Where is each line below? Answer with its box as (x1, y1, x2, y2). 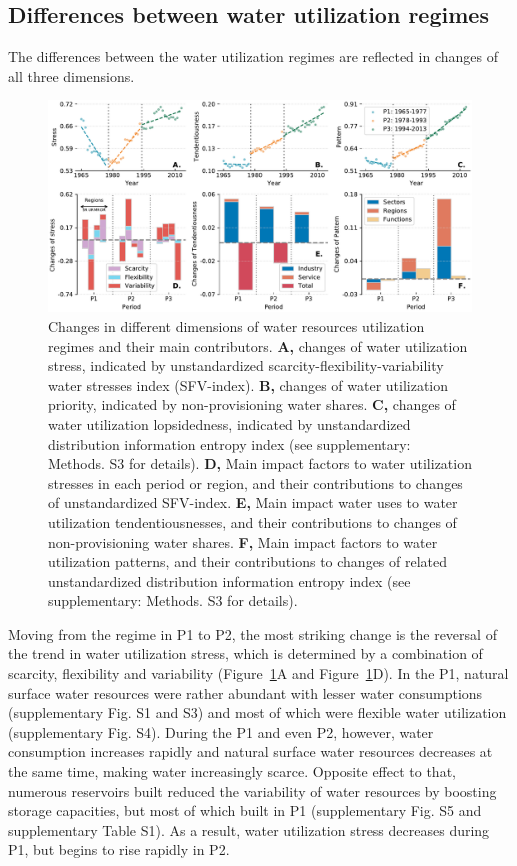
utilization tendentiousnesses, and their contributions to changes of (48, 511, 457, 532)
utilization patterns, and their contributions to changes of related (48, 551, 448, 572)
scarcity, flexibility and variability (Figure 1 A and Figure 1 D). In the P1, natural (8, 663, 509, 684)
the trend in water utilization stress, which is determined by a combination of (8, 643, 483, 664)
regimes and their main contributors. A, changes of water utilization (48, 335, 468, 356)
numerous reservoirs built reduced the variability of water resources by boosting (8, 780, 497, 801)
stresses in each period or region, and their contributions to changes (48, 472, 463, 493)
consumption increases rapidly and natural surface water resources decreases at (8, 741, 493, 762)
